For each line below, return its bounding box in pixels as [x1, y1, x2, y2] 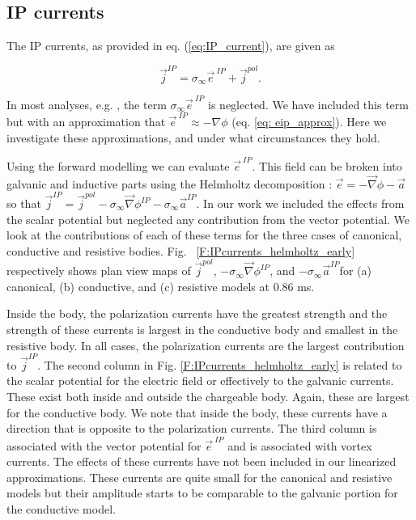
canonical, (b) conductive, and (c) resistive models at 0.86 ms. [6, 277, 315, 294]
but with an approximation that [6, 113, 166, 129]
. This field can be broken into [252, 157, 402, 174]
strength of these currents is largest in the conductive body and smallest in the [6, 320, 398, 337]
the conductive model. [6, 500, 116, 517]
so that [6, 195, 41, 212]
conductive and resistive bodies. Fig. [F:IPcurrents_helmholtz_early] [6, 242, 355, 259]
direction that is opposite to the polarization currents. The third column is [6, 420, 377, 437]
